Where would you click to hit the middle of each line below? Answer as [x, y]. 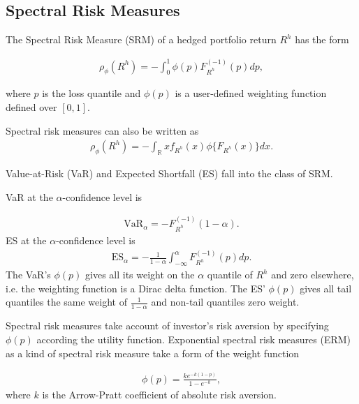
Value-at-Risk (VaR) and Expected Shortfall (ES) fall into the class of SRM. [169, 173]
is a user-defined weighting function [251, 93]
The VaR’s [28, 275]
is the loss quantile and [91, 93]
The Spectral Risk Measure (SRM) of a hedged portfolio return [141, 39]
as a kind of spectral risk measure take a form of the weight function [153, 353]
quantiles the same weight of [66, 302]
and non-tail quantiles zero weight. [225, 302]
